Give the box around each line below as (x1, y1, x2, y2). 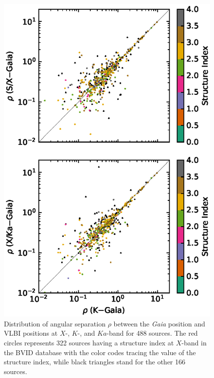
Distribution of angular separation (4, 318, 106, 328)
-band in (181, 338, 207, 347)
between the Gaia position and (113, 318, 205, 328)
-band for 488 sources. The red (107, 328, 198, 338)
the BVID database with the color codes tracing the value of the (4, 347, 196, 357)
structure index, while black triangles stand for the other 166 (4, 357, 186, 367)
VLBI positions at (4, 328, 58, 338)
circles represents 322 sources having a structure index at (4, 338, 174, 347)
